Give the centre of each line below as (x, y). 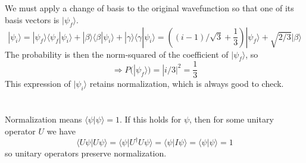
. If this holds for (151, 119)
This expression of (38, 84)
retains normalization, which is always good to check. (187, 84)
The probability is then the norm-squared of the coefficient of (117, 54)
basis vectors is (32, 19)
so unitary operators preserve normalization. (86, 153)
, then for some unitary (232, 119)
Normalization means (43, 119)
